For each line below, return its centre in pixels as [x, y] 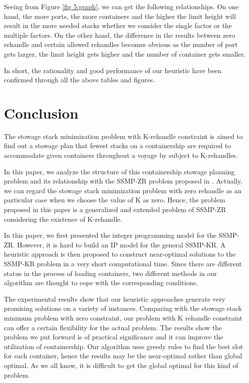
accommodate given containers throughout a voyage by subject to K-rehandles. [121, 155]
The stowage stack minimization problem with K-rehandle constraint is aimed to [123, 136]
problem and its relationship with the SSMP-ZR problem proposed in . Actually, [123, 181]
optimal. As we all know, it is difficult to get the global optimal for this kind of [121, 365]
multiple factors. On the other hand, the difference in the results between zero [119, 35]
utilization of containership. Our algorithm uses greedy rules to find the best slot [124, 346]
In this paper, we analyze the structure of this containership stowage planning [119, 171]
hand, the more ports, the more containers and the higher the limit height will [120, 16]
